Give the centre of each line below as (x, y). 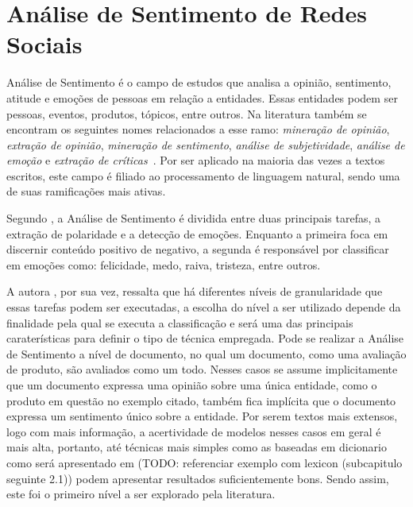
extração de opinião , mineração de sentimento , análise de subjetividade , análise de (206, 144)
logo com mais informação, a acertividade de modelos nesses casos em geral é (194, 431)
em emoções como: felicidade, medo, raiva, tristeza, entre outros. (164, 264)
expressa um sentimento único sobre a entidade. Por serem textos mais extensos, (202, 416)
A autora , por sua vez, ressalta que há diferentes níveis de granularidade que (195, 291)
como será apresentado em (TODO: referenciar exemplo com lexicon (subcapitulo (205, 462)
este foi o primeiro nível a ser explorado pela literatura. (141, 494)
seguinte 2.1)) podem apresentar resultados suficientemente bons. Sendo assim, (198, 478)
